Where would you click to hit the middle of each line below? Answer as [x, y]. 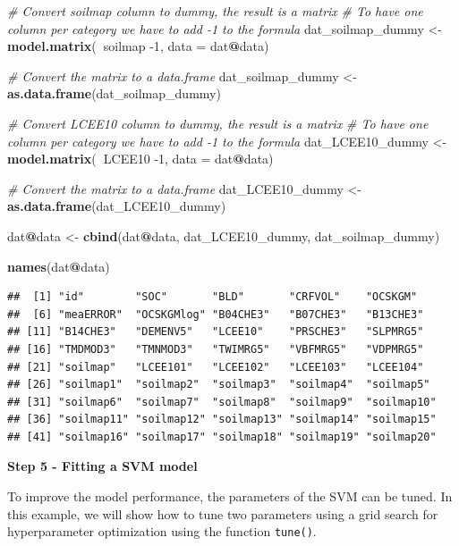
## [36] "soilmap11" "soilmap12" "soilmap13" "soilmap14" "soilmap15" [222, 420]
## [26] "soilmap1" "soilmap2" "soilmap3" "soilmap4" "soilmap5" [219, 385]
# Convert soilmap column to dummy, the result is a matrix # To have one [215, 11]
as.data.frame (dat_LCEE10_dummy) [117, 206]
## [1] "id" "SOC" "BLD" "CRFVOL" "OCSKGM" [212, 297]
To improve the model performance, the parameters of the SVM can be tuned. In [230, 496]
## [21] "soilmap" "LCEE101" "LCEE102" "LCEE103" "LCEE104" [216, 367]
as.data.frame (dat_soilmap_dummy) [114, 93]
